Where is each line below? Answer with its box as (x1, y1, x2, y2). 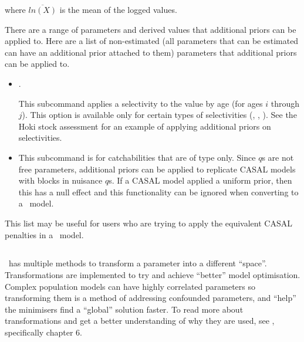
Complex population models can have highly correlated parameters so (5, 280, 255, 292)
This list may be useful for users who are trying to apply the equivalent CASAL (5, 216, 292, 229)
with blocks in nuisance (18, 174, 103, 187)
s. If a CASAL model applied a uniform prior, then (109, 174, 292, 187)
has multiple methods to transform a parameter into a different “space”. (8, 257, 267, 269)
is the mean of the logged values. (59, 4, 177, 15)
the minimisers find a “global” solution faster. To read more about (5, 303, 244, 315)
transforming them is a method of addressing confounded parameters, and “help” (5, 292, 296, 304)
